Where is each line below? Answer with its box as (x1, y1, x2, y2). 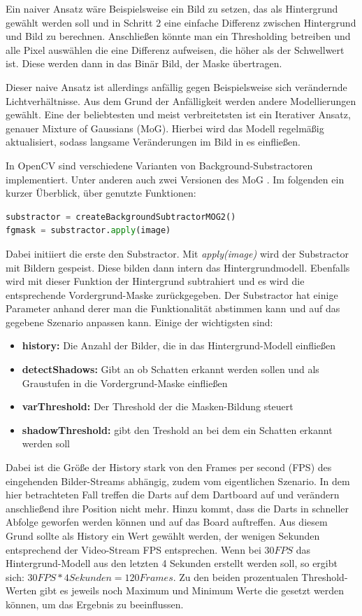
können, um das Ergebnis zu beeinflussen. (6, 596, 184, 611)
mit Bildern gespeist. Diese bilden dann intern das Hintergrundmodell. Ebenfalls (6, 260, 350, 274)
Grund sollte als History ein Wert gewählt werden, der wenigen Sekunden (6, 528, 320, 542)
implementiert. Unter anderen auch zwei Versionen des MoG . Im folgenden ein (6, 171, 345, 186)
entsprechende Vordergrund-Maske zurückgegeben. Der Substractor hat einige (6, 287, 338, 302)
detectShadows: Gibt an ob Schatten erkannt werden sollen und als (22, 362, 319, 377)
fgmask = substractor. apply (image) (6, 225, 171, 236)
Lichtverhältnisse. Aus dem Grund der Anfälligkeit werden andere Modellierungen (6, 93, 356, 108)
